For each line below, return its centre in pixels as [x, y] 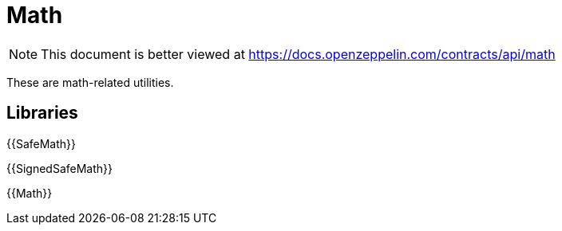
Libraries [42, 113]
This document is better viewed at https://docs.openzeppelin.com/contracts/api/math [298, 54]
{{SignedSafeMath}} [59, 168]
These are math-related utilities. [90, 82]
